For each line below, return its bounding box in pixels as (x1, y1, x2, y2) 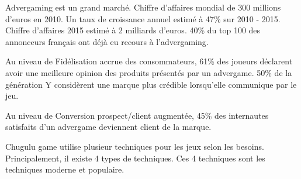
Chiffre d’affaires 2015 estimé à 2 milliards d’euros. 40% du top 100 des (5, 24, 261, 36)
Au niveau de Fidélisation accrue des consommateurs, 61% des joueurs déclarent (5, 55, 293, 67)
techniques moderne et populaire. (5, 163, 124, 175)
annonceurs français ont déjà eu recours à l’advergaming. (5, 35, 209, 47)
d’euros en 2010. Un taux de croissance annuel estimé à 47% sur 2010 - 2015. (5, 12, 281, 25)
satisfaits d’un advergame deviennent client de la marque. (5, 121, 212, 133)
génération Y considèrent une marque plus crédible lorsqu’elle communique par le (5, 78, 297, 90)
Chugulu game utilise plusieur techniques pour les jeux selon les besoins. (5, 140, 264, 152)
